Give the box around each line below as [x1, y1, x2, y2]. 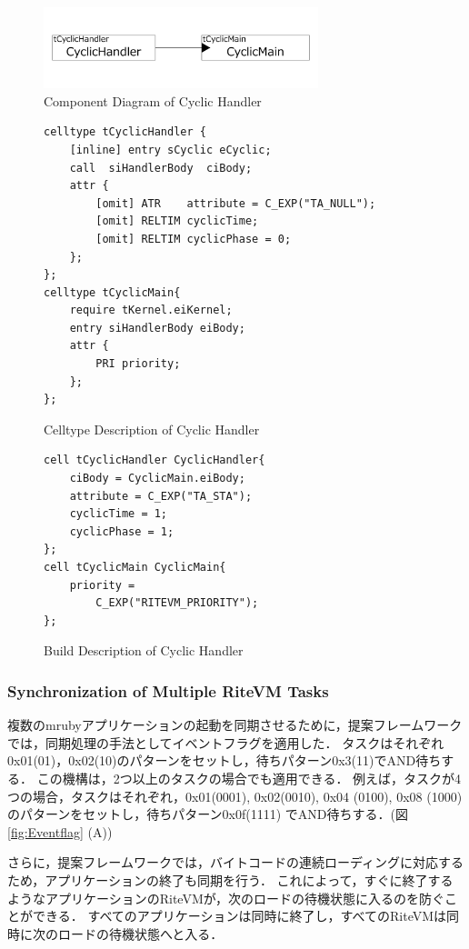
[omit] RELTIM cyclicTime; [95, 215, 259, 228]
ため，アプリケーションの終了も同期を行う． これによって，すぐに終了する [7, 870, 454, 889]
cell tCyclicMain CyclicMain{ [44, 561, 226, 574]
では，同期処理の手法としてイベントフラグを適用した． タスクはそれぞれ [7, 733, 444, 752]
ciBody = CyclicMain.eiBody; [69, 472, 245, 485]
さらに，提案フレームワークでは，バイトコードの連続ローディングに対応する [7, 853, 464, 872]
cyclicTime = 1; [69, 507, 168, 521]
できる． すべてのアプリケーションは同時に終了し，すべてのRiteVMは [32, 906, 447, 925]
